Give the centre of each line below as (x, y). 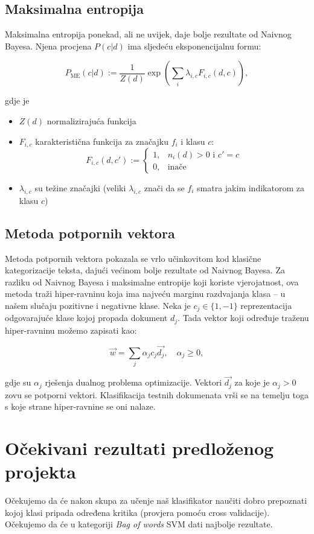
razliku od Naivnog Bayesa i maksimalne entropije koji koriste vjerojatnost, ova (152, 281)
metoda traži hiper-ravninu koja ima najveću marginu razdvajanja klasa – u (145, 294)
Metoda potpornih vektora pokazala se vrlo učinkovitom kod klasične (133, 258)
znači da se (164, 188)
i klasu (193, 141)
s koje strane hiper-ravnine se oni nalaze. (80, 406)
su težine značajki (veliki (80, 188)
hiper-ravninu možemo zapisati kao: (71, 330)
